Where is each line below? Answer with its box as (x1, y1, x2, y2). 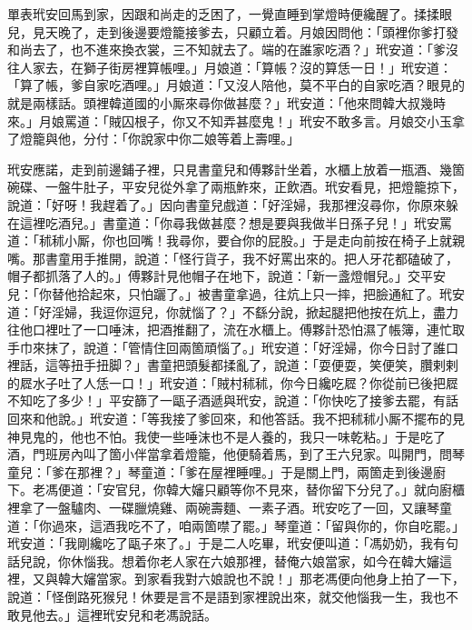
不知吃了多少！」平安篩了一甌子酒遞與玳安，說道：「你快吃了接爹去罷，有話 (7, 391, 458, 410)
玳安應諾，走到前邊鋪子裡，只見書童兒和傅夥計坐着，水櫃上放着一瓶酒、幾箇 (7, 159, 465, 178)
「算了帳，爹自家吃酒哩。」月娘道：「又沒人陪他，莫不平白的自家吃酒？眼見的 (7, 75, 465, 95)
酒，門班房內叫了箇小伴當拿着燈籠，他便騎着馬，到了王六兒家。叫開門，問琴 (7, 445, 465, 464)
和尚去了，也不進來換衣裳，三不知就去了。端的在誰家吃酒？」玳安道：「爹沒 (7, 40, 458, 59)
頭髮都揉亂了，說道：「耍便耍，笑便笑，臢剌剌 (184, 355, 458, 375)
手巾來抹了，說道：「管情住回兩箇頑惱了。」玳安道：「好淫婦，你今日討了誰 (7, 337, 446, 356)
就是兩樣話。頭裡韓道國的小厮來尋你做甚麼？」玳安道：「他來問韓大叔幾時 (7, 93, 446, 112)
